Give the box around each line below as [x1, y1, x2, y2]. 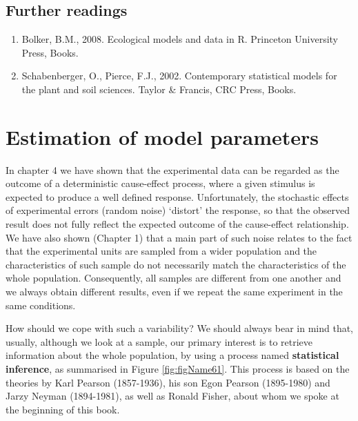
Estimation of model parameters [6, 122, 319, 150]
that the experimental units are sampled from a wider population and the [6, 244, 317, 258]
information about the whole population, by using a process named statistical [6, 348, 339, 362]
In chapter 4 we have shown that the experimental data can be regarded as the [6, 162, 339, 177]
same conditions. [6, 297, 76, 312]
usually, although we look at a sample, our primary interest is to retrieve [6, 334, 313, 349]
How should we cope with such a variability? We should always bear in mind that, [6, 321, 353, 335]
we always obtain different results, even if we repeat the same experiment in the [6, 284, 343, 299]
